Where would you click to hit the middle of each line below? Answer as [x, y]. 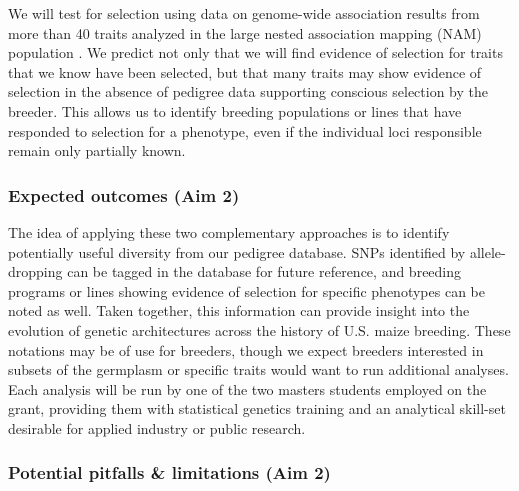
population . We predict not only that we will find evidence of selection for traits [255, 52]
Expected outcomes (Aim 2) [124, 194]
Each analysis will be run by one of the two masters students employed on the [247, 388]
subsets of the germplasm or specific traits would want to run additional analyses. [258, 369]
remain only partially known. [97, 150]
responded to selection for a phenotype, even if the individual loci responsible [245, 130]
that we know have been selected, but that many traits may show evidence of [245, 71]
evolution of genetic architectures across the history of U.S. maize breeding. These [259, 329]
